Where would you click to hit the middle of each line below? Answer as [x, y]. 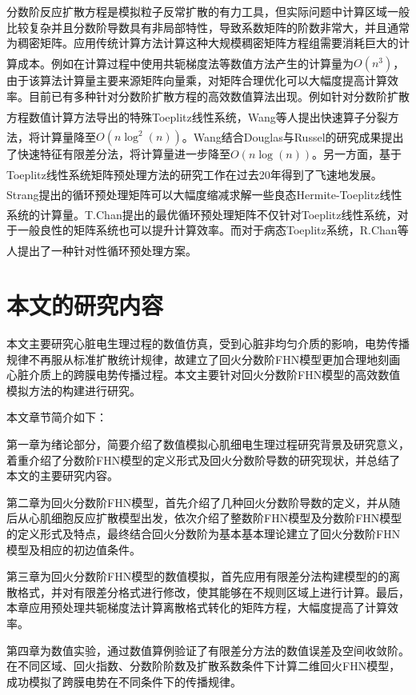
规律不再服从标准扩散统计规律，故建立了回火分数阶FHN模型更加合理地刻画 [204, 359]
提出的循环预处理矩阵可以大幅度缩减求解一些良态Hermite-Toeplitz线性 [220, 194]
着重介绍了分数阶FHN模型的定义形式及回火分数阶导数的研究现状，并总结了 [204, 459]
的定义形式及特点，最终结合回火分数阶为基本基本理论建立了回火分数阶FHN [204, 534]
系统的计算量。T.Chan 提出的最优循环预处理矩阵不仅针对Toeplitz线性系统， [202, 214]
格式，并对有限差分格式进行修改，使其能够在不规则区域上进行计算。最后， [213, 591]
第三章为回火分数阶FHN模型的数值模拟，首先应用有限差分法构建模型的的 [198, 576]
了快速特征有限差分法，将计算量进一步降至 [118, 154]
